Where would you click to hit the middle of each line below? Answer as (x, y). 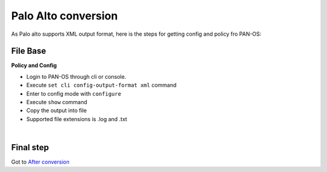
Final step (30, 147)
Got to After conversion (40, 162)
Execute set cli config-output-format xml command (101, 85)
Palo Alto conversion (64, 16)
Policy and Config (34, 65)
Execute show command (57, 102)
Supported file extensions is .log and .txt (77, 119)
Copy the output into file (57, 111)
